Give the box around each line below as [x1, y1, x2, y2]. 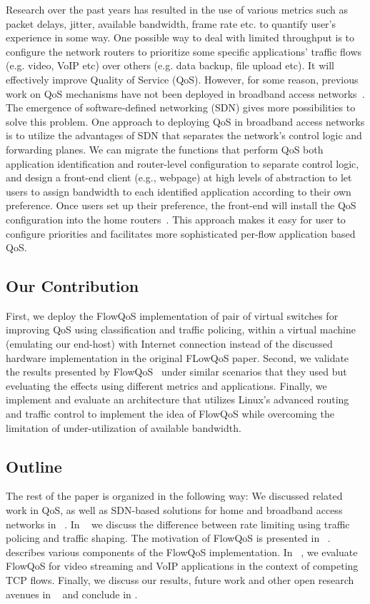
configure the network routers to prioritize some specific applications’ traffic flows [6, 44, 362, 59]
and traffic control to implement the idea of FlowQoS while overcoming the [6, 406, 334, 421]
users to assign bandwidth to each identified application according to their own [6, 183, 351, 198]
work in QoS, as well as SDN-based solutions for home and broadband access [6, 503, 343, 518]
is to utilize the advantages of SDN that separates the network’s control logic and [6, 128, 362, 143]
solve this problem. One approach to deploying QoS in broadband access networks [6, 114, 365, 129]
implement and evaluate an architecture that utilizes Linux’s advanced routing [6, 392, 349, 407]
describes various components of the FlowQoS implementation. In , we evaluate [6, 544, 358, 559]
